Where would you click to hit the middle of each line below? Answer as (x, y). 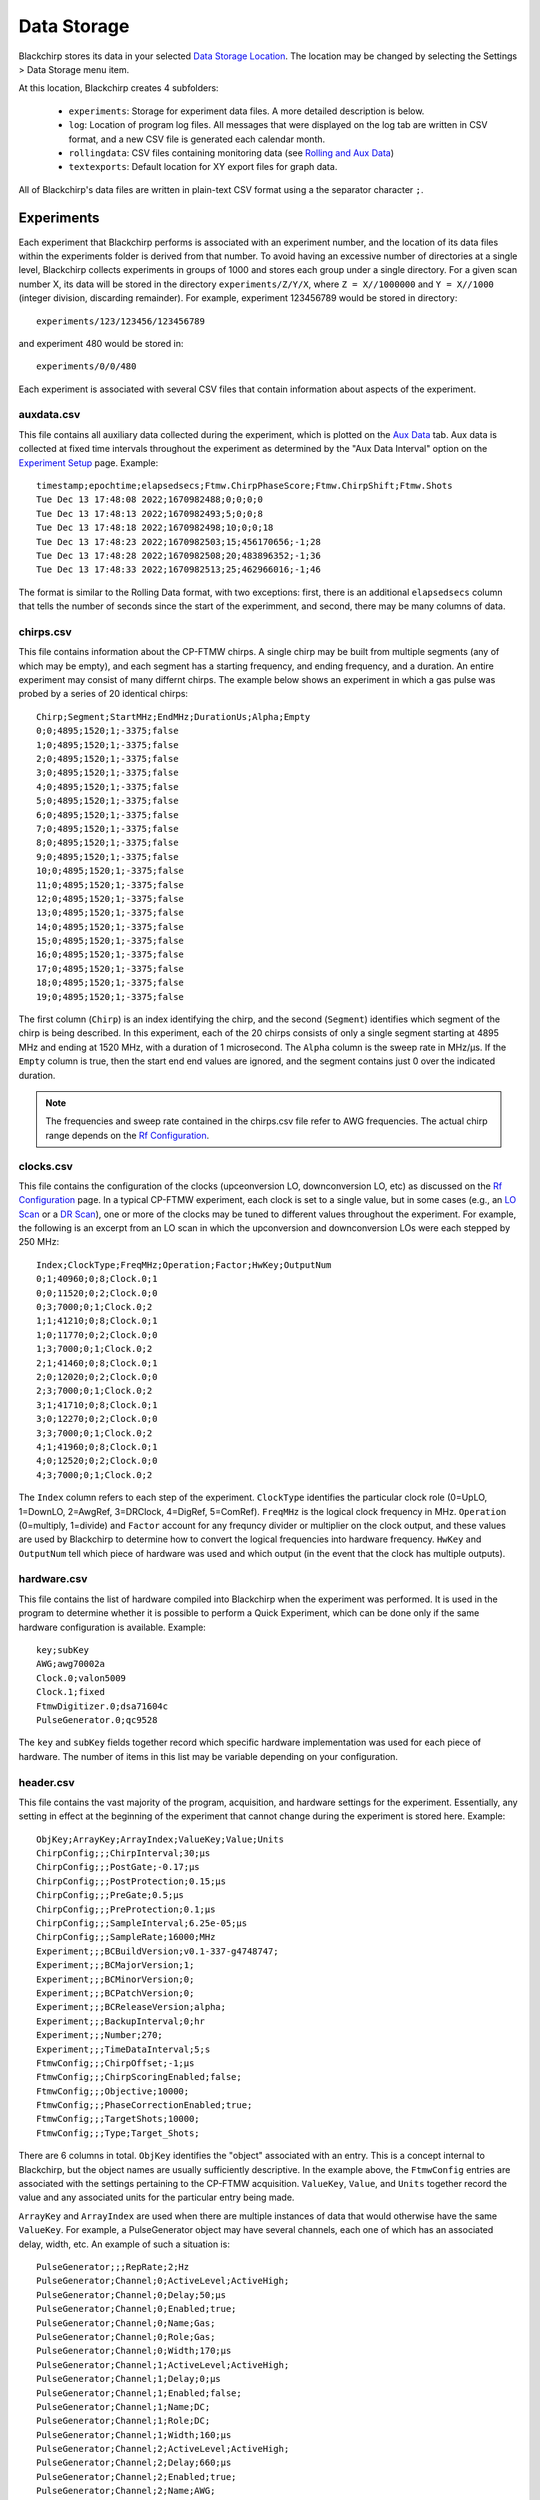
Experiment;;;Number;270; (100, 2035)
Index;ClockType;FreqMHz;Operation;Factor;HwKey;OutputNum (184, 1264)
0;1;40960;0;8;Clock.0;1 (97, 1279)
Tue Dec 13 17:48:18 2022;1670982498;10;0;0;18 (155, 528)
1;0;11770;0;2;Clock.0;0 (97, 1334)
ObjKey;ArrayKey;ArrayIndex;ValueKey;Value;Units (160, 1839)
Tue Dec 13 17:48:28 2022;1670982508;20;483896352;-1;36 (179, 555)
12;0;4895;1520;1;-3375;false (110, 898)
